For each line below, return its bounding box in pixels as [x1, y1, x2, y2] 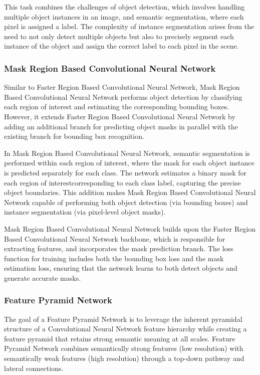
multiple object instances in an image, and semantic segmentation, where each [4, 11, 244, 22]
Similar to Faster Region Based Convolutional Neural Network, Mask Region [4, 82, 240, 92]
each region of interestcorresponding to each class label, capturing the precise [4, 177, 241, 187]
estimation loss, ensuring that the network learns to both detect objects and [4, 263, 237, 273]
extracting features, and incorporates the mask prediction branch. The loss [4, 243, 233, 254]
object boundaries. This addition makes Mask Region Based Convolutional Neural [4, 187, 256, 198]
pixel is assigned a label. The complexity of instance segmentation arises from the [4, 21, 254, 32]
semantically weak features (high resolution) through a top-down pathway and [4, 353, 244, 363]
